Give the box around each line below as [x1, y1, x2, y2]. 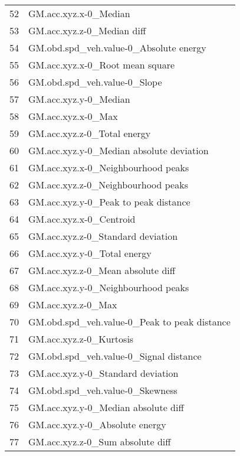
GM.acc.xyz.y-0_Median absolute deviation [28, 144, 209, 157]
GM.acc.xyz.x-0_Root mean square [28, 58, 175, 71]
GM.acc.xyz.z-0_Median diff [28, 24, 146, 37]
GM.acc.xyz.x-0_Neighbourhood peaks [28, 161, 189, 174]
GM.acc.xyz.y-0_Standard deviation [28, 366, 179, 380]
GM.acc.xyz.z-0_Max [28, 298, 117, 311]
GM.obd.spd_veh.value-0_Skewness [28, 383, 177, 397]
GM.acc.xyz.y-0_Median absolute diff [28, 400, 184, 414]
